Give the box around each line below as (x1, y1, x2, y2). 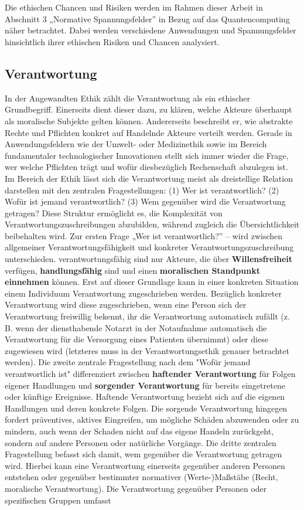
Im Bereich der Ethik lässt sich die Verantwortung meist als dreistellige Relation (5, 172, 293, 184)
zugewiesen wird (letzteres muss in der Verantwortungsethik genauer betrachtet (5, 344, 289, 356)
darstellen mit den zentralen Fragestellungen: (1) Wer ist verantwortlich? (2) (5, 183, 279, 196)
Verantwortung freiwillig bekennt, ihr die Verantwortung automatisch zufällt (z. (5, 310, 290, 322)
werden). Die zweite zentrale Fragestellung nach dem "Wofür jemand (5, 356, 251, 368)
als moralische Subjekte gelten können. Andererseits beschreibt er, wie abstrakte (5, 114, 293, 127)
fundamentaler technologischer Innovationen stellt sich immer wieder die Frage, (5, 149, 289, 161)
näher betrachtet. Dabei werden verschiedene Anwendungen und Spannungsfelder (5, 24, 296, 36)
